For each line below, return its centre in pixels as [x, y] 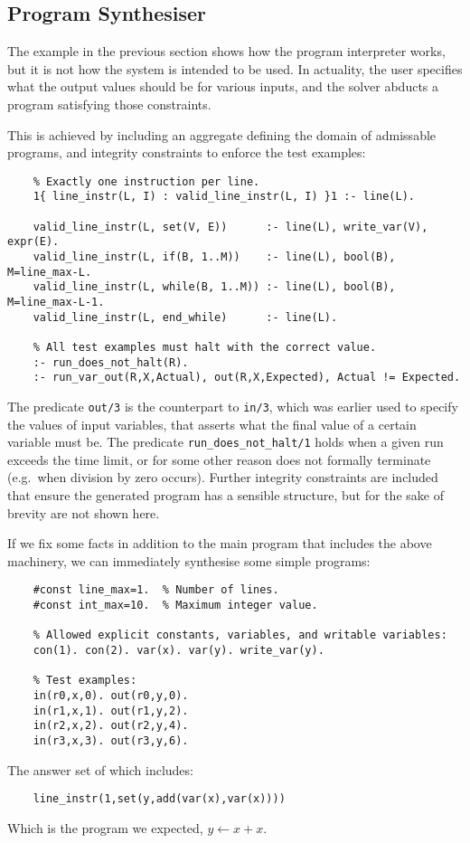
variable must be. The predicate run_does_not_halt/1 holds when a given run [226, 442]
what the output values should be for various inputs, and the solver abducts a [223, 86]
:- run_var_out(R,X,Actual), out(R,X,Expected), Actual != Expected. [247, 378]
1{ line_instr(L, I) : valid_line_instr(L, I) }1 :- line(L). [224, 197]
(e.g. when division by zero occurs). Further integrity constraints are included [223, 477]
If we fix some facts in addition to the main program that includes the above [220, 543]
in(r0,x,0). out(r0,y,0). [111, 696]
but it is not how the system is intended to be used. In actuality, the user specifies [235, 68]
